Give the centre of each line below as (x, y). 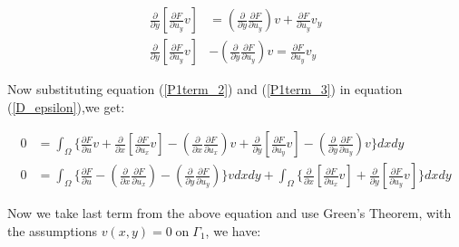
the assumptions (53, 230)
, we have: (233, 230)
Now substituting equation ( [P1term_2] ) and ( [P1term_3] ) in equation (205, 89)
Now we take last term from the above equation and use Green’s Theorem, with (229, 213)
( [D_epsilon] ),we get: (66, 106)
